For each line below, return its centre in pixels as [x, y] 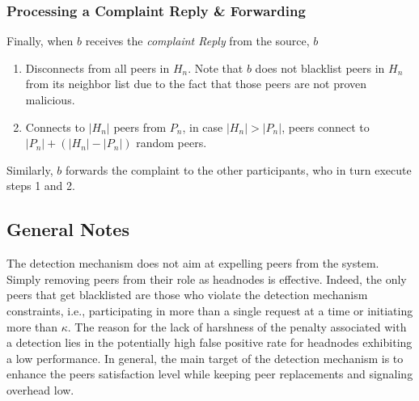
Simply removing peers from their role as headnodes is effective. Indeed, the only [207, 279]
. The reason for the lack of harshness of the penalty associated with [237, 326]
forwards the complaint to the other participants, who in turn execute [238, 169]
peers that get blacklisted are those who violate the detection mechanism [187, 295]
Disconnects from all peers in [97, 68]
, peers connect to [326, 127]
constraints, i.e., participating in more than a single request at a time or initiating [210, 310]
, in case [203, 127]
